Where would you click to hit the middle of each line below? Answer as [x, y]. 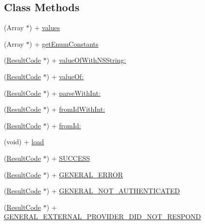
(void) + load [24, 142]
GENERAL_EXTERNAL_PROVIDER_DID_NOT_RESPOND [102, 216]
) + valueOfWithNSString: [86, 60]
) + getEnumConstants [64, 43]
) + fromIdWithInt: [76, 109]
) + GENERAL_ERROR [85, 174]
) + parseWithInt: [73, 93]
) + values [45, 27]
